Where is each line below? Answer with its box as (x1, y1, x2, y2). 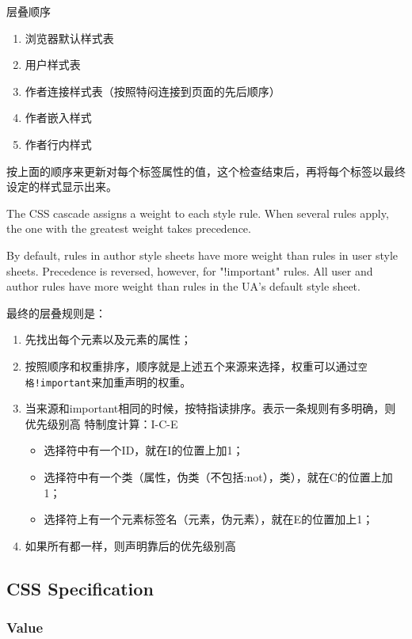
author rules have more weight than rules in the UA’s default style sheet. (6, 278, 360, 295)
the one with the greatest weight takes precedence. (6, 220, 251, 237)
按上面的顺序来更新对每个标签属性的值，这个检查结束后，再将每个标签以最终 (6, 162, 406, 179)
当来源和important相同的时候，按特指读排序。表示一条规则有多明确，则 (25, 400, 396, 416)
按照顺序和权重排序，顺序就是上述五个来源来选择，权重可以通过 (25, 357, 358, 374)
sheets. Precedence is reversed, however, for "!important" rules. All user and (6, 262, 373, 279)
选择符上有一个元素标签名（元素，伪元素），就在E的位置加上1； (44, 511, 374, 527)
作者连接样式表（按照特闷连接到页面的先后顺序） (25, 82, 280, 99)
